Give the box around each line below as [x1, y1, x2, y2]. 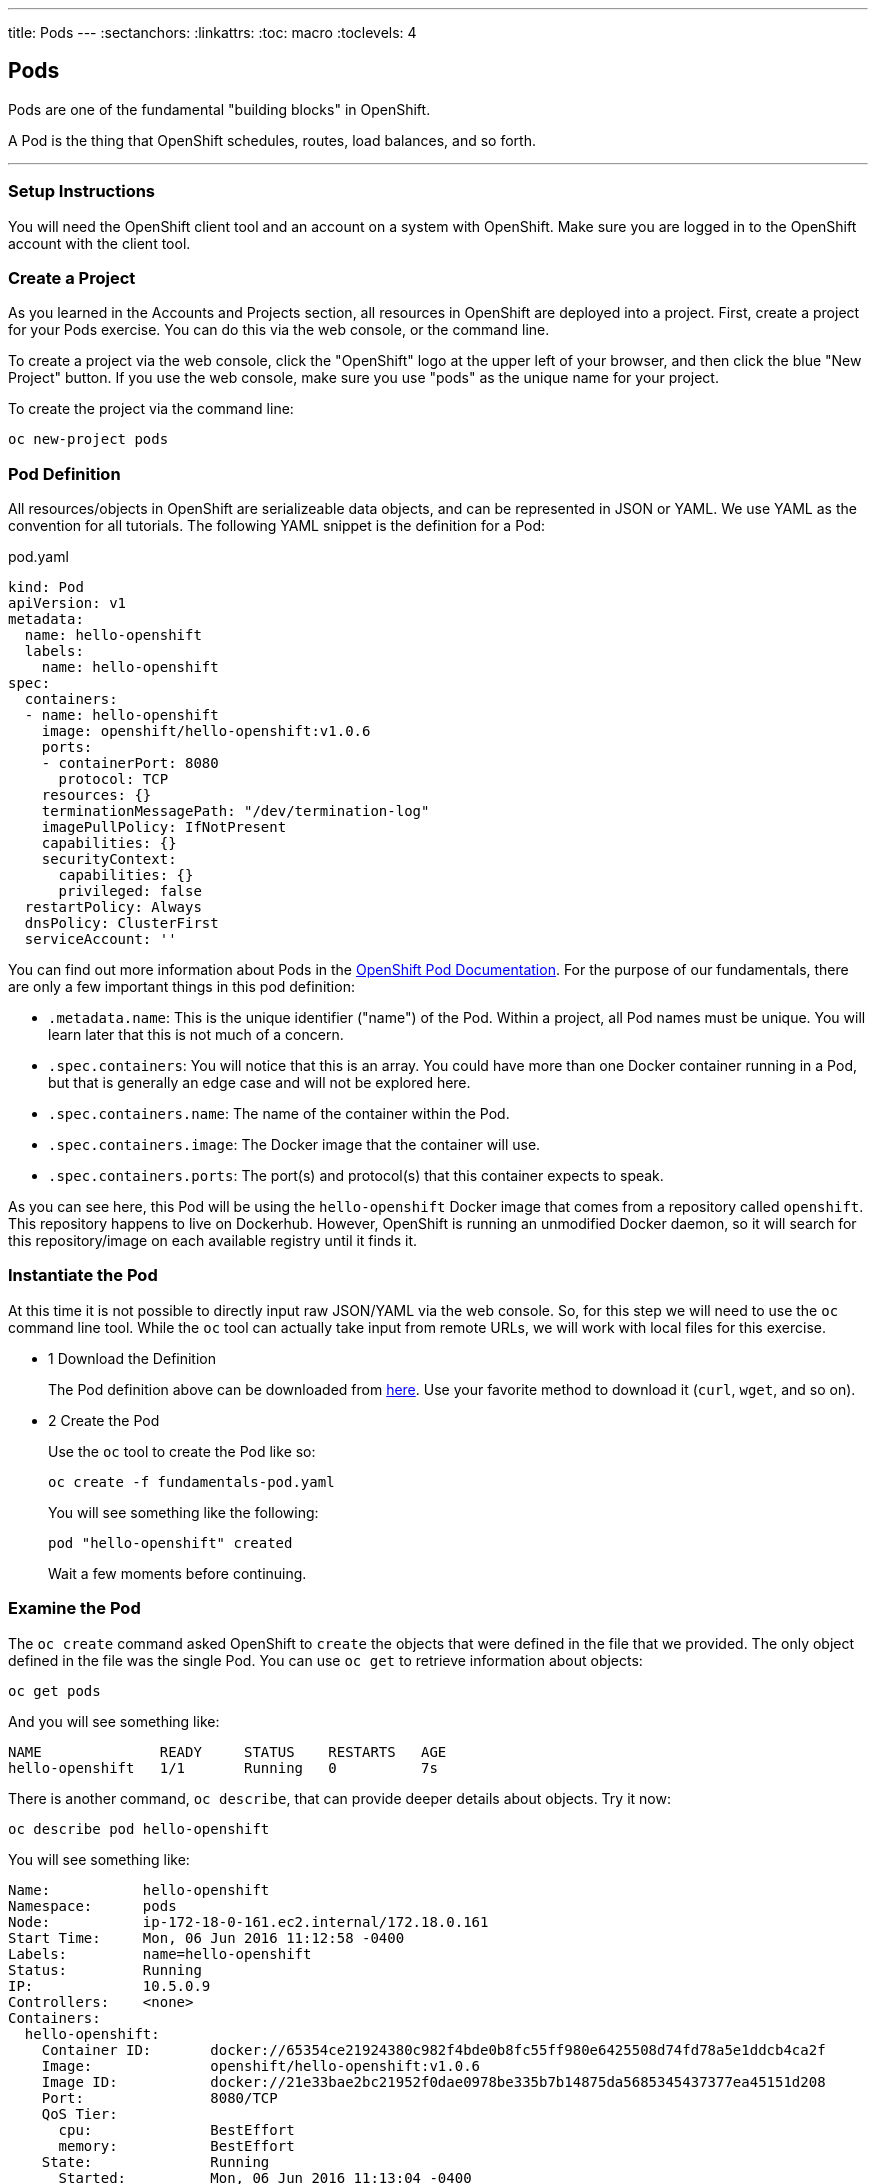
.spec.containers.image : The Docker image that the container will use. [48, 1136, 541, 1154]
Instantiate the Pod [8, 1265, 158, 1286]
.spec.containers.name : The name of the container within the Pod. [48, 1105, 510, 1123]
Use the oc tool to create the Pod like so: [48, 1442, 316, 1460]
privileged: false [58, 883, 202, 900]
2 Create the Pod [48, 1411, 160, 1429]
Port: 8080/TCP [41, 2089, 278, 2106]
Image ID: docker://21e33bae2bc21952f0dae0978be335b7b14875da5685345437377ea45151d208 [41, 2073, 826, 2090]
